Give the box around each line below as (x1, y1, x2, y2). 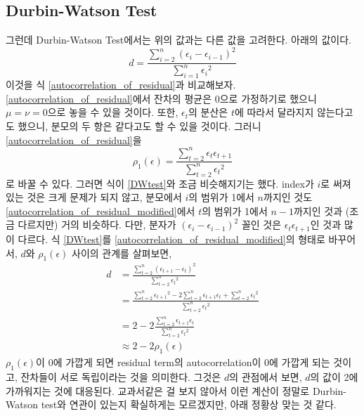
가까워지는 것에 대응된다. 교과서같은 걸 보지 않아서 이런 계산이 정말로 (6, 383, 310, 398)
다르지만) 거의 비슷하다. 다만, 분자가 (18, 217, 176, 232)
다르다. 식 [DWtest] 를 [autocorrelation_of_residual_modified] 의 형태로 (18, 231, 325, 246)
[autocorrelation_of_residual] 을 (6, 132, 142, 147)
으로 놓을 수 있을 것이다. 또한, (47, 105, 178, 119)
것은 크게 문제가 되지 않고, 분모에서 (27, 190, 182, 204)
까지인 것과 (293, 203, 343, 218)
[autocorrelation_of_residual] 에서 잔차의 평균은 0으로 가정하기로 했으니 (6, 91, 317, 105)
